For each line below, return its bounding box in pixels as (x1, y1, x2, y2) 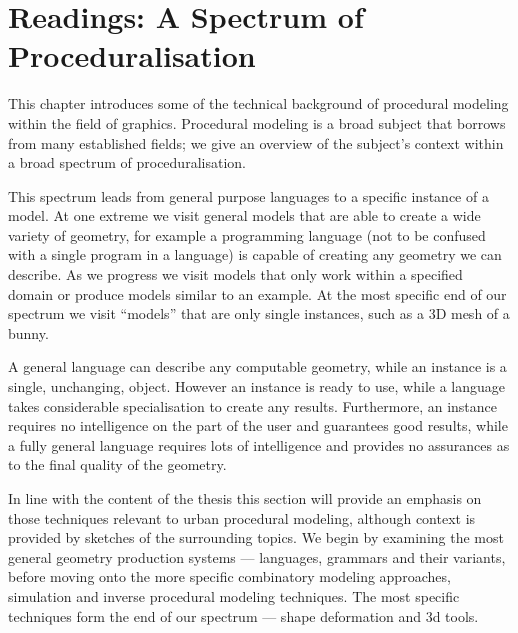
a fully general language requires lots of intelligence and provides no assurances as (8, 434, 510, 455)
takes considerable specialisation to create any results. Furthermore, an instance (8, 395, 498, 416)
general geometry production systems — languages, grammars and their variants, (8, 546, 506, 567)
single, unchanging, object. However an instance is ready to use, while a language (8, 376, 505, 397)
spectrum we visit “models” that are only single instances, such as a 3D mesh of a (8, 303, 510, 324)
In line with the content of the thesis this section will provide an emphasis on (8, 488, 482, 508)
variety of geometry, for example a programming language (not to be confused (8, 224, 486, 245)
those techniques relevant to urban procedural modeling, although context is (8, 507, 476, 528)
